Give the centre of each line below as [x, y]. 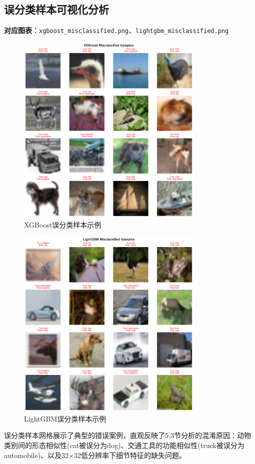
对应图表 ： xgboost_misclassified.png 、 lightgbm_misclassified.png [116, 30]
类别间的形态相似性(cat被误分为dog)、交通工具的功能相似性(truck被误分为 [124, 445]
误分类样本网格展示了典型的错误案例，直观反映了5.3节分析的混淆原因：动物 [127, 435]
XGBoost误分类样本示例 [63, 224]
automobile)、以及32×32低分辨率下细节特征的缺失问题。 [95, 455]
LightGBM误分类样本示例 [65, 418]
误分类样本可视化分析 [56, 9]
